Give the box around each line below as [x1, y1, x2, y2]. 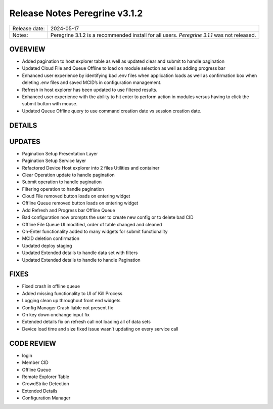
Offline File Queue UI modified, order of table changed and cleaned [22, 221, 162, 227]
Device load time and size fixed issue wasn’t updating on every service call [22, 325, 178, 332]
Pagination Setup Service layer [22, 157, 86, 164]
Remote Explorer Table [22, 374, 69, 380]
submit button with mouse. [22, 101, 78, 107]
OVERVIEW [9, 45, 45, 53]
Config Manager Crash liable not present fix [22, 304, 113, 311]
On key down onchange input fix [22, 312, 90, 318]
